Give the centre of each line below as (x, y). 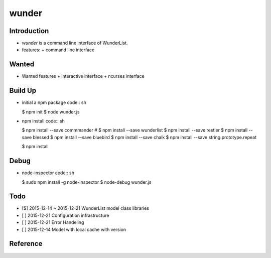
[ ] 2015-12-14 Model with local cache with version (74, 229)
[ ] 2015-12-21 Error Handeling (53, 222)
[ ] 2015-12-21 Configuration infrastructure (65, 215)
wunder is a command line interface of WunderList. (75, 43)
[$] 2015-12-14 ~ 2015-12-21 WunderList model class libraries (85, 208)
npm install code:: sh (43, 121)
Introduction (29, 31)
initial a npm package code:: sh (54, 102)
